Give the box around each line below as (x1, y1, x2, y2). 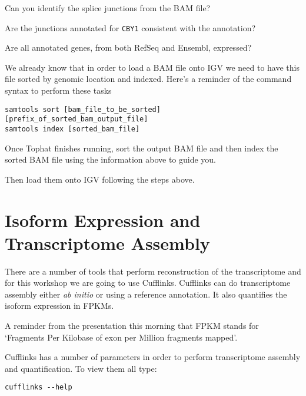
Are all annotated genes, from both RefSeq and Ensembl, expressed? (5, 41, 252, 54)
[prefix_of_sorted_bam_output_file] (5, 115, 148, 124)
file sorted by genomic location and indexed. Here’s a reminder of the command (5, 72, 292, 85)
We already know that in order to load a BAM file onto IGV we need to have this (5, 61, 300, 73)
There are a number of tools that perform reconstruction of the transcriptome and (5, 265, 301, 277)
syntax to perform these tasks (5, 84, 112, 97)
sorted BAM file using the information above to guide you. (5, 153, 217, 166)
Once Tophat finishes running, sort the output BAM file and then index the (5, 141, 278, 154)
